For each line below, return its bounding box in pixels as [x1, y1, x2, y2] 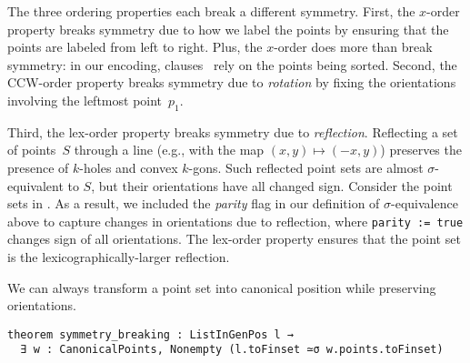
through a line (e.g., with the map [74, 140, 265, 159]
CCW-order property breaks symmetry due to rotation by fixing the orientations [7, 73, 456, 92]
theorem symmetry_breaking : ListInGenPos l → [7, 328, 294, 341]
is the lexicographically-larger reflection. [7, 247, 230, 266]
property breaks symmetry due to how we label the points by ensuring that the [7, 19, 449, 38]
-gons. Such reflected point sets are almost [188, 157, 424, 176]
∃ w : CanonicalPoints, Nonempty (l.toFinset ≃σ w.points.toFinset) [20, 343, 444, 357]
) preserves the [380, 140, 462, 159]
